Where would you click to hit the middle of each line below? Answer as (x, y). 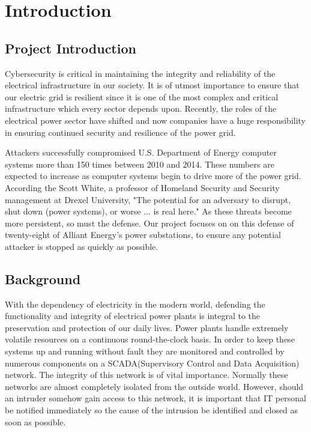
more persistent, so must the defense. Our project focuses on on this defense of (149, 223)
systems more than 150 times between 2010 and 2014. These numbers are (140, 164)
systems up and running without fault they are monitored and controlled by (145, 351)
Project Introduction (71, 48)
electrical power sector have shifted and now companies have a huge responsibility (155, 120)
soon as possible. (35, 421)
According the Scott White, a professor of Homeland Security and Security (142, 187)
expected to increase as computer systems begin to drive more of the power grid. (153, 176)
